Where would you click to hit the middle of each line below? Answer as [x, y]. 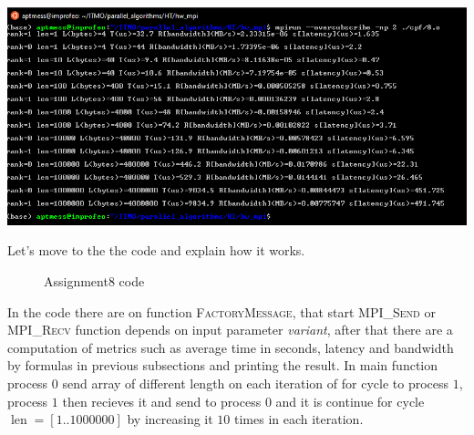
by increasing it [170, 419]
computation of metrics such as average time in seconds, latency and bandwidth [231, 347]
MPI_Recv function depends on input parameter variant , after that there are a [230, 330]
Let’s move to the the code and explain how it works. [156, 250]
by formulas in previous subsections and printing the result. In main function [223, 365]
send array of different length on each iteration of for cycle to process [256, 383]
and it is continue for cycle [350, 401]
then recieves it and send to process [162, 401]
